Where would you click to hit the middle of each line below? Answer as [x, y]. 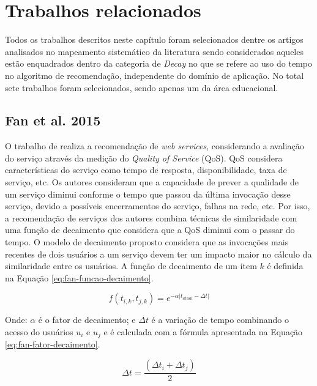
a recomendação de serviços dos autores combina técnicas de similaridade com [151, 217]
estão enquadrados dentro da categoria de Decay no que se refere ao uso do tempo [158, 63]
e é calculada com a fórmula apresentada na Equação [203, 332]
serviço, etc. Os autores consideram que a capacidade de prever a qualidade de [152, 182]
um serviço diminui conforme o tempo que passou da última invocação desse [148, 194]
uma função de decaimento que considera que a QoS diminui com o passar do [150, 230]
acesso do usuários [39, 332]
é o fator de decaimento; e [87, 320]
